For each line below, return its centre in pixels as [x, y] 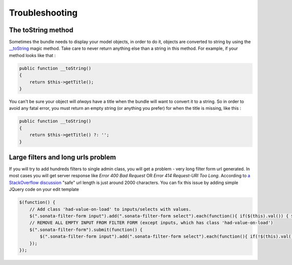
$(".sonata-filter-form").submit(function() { [86, 230]
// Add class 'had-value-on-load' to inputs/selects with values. [110, 209]
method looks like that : [32, 55]
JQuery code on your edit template [44, 189]
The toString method [41, 30]
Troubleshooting [43, 13]
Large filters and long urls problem [63, 157]
